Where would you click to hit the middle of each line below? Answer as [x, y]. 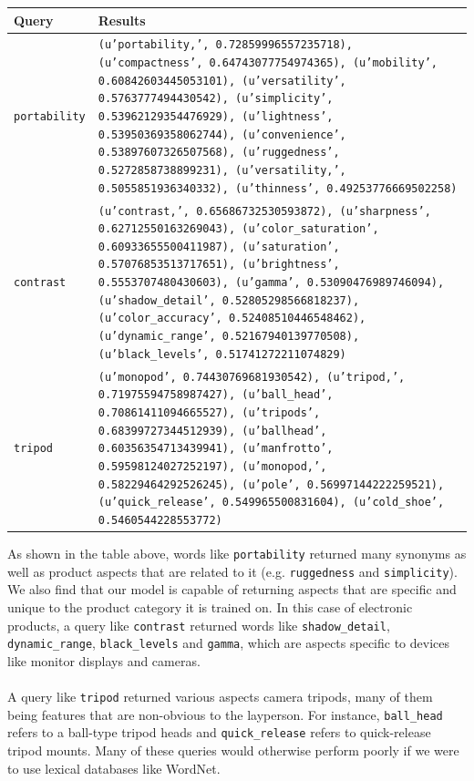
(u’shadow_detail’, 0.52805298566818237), [229, 300]
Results [122, 20]
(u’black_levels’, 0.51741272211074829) [222, 354]
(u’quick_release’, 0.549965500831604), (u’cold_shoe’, [271, 503]
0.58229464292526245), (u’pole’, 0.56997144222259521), [271, 484]
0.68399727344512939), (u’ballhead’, [212, 431]
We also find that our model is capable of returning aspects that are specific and [232, 589]
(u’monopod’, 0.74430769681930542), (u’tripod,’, [252, 377]
